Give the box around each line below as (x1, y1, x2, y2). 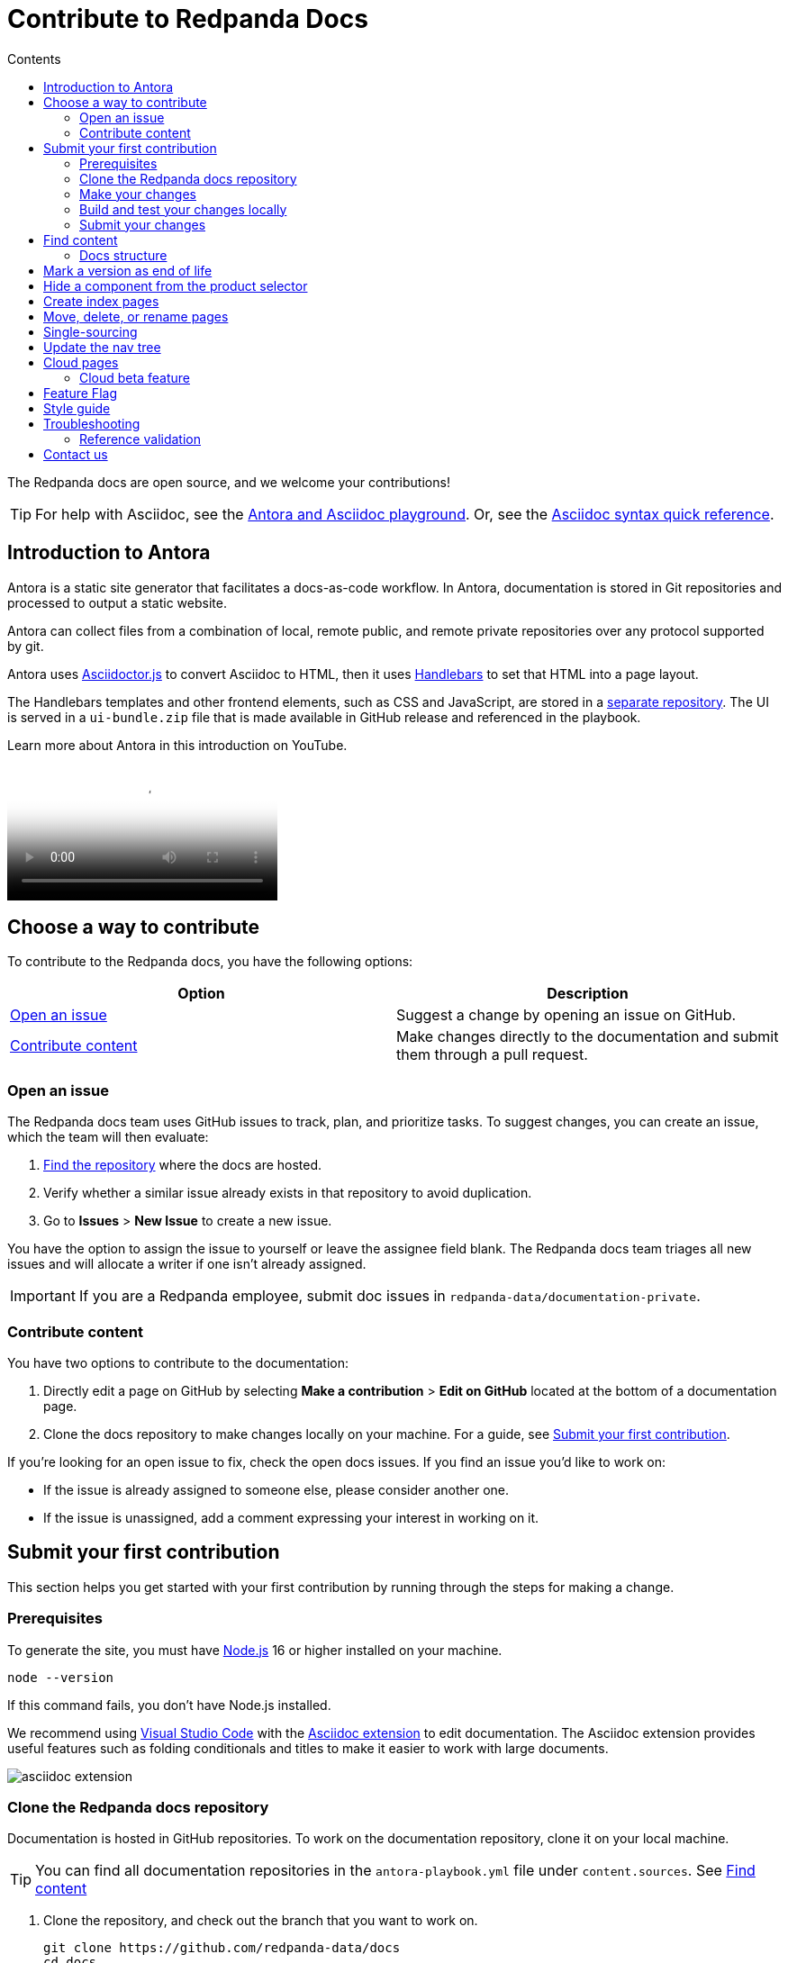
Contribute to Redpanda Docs (7, 4, 368, 34)
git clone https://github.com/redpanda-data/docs (43, 1940, 401, 1956)
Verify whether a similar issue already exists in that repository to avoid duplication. (43, 1185, 532, 1201)
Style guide (43, 400, 111, 416)
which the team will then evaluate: (7, 1129, 209, 1145)
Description (547, 984, 629, 1003)
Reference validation (79, 430, 201, 447)
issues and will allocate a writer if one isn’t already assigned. (7, 1256, 367, 1272)
